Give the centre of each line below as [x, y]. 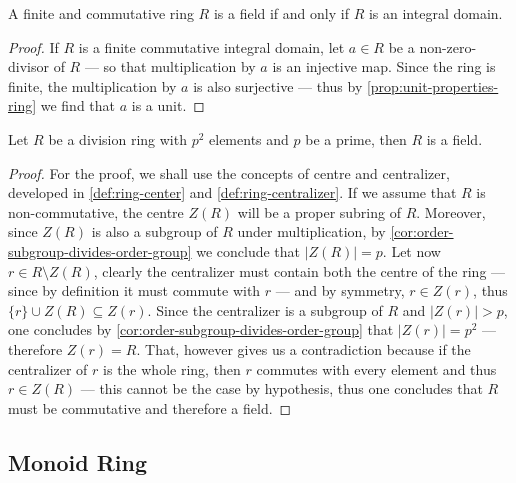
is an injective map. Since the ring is [384, 66]
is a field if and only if [281, 13]
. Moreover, [451, 211]
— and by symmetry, [340, 290]
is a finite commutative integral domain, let [211, 46]
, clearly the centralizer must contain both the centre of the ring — [299, 270]
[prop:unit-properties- [432, 85]
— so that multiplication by [170, 66]
